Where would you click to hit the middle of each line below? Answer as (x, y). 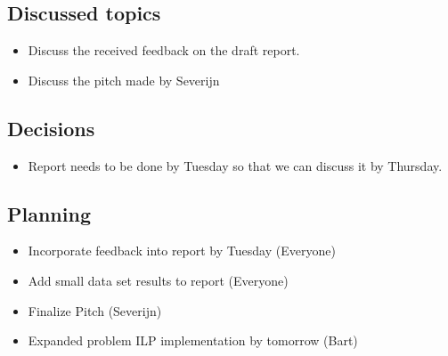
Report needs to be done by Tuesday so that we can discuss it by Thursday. (235, 165)
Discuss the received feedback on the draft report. (164, 50)
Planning (49, 213)
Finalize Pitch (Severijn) (95, 310)
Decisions (51, 128)
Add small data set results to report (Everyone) (158, 280)
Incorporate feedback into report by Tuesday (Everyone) (182, 251)
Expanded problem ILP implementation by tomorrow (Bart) (193, 340)
